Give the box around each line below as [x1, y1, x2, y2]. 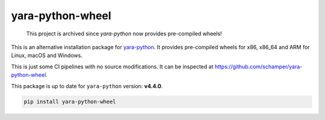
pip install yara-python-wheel [23, 98, 117, 105]
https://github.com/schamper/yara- [214, 63, 303, 70]
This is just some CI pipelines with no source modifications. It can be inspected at [11, 63, 214, 70]
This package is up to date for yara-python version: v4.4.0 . [11, 82, 163, 89]
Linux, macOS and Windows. [11, 52, 82, 59]
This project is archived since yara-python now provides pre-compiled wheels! [26, 30, 222, 37]
